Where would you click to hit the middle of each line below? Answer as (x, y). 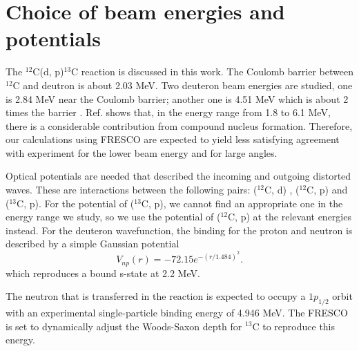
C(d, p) (48, 72)
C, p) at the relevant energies (289, 217)
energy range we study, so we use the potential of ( (113, 217)
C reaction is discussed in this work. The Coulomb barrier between (212, 72)
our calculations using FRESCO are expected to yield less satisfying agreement (173, 139)
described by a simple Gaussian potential (93, 244)
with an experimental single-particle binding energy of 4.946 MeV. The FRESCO (177, 312)
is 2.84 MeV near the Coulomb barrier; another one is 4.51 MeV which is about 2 (177, 98)
